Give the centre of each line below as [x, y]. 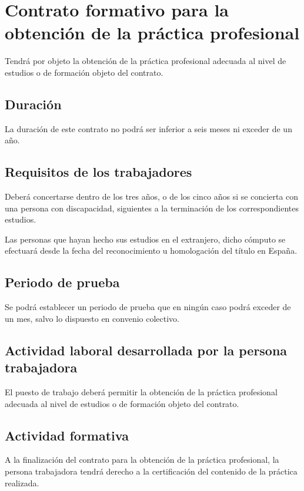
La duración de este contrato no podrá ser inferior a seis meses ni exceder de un [148, 128]
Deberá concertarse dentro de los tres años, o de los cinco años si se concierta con [152, 196]
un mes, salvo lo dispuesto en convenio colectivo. [92, 318]
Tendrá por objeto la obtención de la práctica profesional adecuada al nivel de [146, 61]
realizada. [22, 482]
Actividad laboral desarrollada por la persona [146, 350]
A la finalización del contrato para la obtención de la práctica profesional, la [142, 460]
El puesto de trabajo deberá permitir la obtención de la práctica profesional [141, 392]
